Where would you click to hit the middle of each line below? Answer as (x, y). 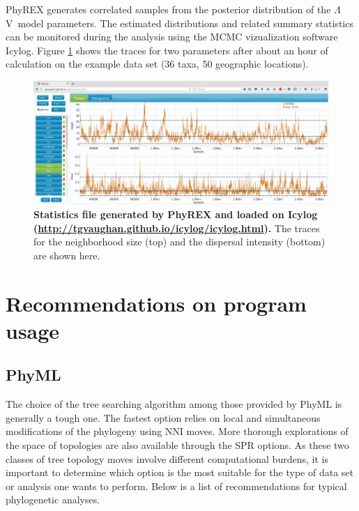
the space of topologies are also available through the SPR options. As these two (177, 445)
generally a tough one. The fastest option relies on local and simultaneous (163, 417)
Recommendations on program (156, 303)
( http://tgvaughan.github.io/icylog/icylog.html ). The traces (177, 228)
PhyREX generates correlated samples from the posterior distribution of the (168, 9)
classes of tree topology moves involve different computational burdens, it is (167, 458)
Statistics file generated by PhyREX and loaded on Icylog (176, 214)
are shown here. (67, 255)
